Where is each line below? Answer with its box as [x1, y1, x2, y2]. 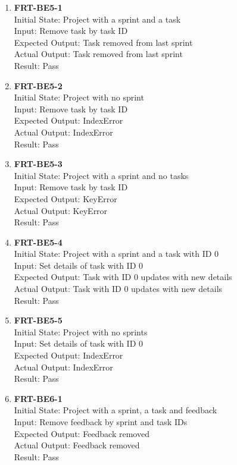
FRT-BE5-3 [14, 158, 63, 170]
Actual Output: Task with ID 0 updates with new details [14, 282, 223, 295]
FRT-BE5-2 [14, 79, 63, 92]
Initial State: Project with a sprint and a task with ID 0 [14, 247, 219, 260]
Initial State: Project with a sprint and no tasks [14, 169, 189, 181]
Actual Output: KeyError [14, 204, 108, 216]
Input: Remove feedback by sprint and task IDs [14, 416, 188, 428]
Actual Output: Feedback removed [14, 439, 140, 451]
